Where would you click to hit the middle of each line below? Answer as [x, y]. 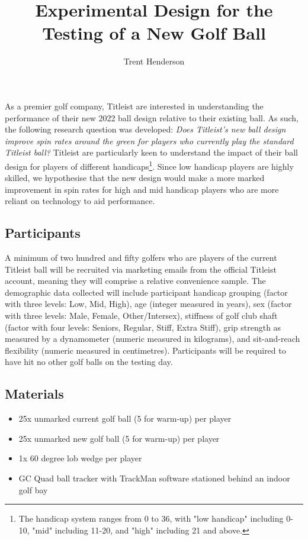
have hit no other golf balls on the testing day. [89, 362]
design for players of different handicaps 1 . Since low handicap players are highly [149, 165]
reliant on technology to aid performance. [80, 201]
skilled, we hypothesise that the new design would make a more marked [135, 178]
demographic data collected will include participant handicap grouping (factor [146, 292]
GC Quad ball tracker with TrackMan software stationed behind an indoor [154, 478]
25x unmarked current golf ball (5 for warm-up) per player [125, 418]
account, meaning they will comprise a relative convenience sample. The [135, 281]
